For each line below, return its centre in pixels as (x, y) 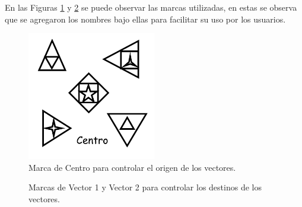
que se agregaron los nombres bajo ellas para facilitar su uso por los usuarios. (145, 19)
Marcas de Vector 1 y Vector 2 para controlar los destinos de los (145, 187)
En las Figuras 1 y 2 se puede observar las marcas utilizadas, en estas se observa (151, 7)
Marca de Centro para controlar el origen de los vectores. (132, 167)
